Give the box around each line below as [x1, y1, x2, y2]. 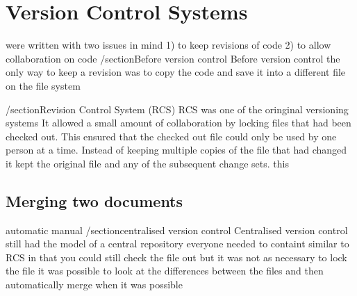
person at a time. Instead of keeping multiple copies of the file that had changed [6, 142, 347, 157]
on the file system [6, 78, 81, 92]
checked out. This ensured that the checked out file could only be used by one [6, 129, 337, 143]
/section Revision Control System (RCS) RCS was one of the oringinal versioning [6, 101, 349, 116]
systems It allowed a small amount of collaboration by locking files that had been [6, 115, 351, 130]
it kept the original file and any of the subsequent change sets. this [6, 156, 289, 170]
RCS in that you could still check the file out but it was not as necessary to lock [6, 249, 347, 264]
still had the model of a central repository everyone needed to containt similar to [6, 236, 349, 251]
